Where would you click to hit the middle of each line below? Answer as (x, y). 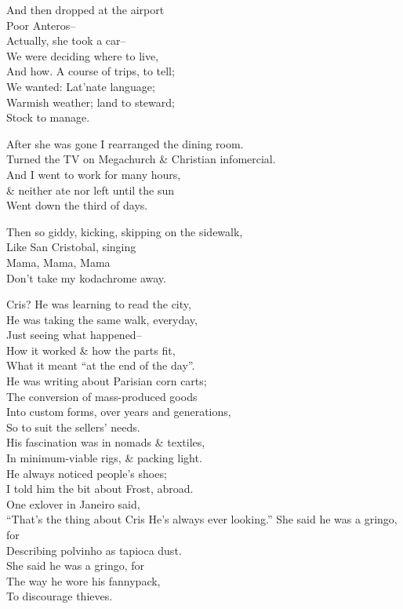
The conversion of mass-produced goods (102, 396)
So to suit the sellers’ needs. (73, 427)
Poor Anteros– (41, 25)
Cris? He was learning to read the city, (99, 304)
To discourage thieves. (60, 596)
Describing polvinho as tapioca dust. (94, 550)
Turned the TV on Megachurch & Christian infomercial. (141, 159)
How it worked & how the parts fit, (91, 350)
